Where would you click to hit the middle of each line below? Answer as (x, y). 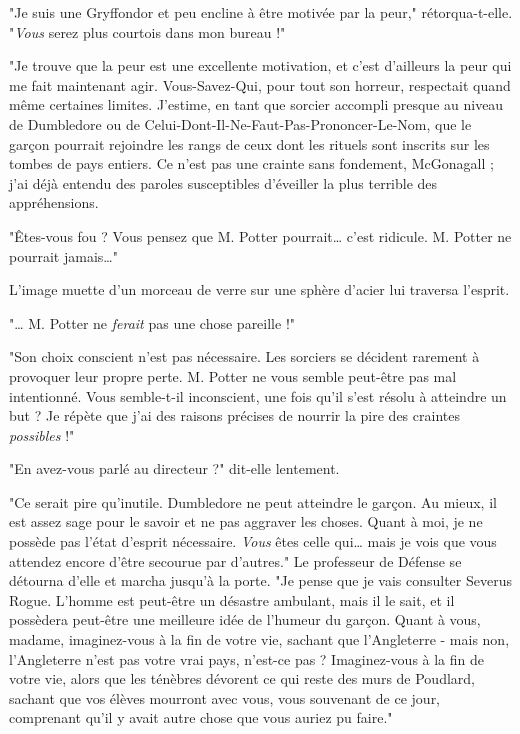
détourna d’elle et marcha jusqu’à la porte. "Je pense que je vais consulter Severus (260, 580)
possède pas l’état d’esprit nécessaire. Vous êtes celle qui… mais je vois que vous (253, 541)
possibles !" (42, 434)
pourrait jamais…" (63, 255)
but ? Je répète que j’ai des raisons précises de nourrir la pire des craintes (234, 415)
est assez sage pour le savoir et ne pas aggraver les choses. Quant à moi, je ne (246, 521)
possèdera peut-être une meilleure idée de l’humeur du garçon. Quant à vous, (245, 619)
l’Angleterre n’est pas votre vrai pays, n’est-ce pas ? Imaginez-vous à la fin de (247, 658)
